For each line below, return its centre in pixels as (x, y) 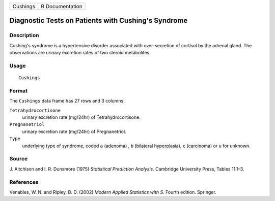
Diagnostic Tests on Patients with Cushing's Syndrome (99, 21)
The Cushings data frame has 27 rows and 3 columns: (67, 101)
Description (24, 36)
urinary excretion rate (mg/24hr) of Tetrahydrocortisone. (81, 117)
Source (19, 159)
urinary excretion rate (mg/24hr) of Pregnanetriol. (74, 131)
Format (19, 90)
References (24, 182)
